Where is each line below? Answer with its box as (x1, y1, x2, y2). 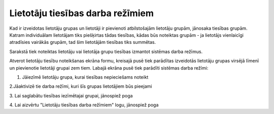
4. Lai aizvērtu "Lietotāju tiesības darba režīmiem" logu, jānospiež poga (9, 102, 159, 108)
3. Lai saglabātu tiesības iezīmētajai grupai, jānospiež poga (9, 92, 133, 98)
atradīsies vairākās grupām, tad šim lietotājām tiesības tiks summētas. (9, 39, 156, 45)
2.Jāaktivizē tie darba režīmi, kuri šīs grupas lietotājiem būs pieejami (9, 83, 152, 89)
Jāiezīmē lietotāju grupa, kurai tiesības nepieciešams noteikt (22, 74, 149, 80)
